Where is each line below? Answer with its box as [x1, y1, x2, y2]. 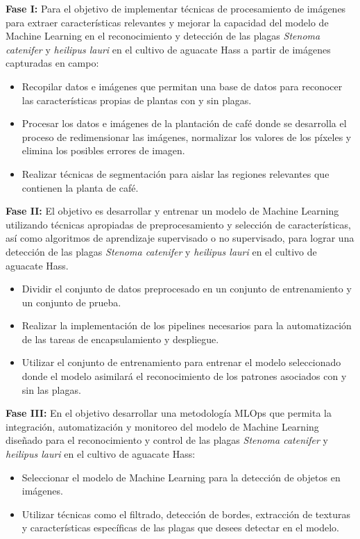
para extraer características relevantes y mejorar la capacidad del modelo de [6, 15, 329, 29]
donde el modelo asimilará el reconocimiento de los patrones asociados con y [22, 369, 347, 383]
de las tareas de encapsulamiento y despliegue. [22, 331, 219, 346]
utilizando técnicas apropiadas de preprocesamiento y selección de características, [6, 217, 352, 231]
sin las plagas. [22, 382, 81, 397]
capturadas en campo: [6, 56, 99, 70]
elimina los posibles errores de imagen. [22, 143, 185, 158]
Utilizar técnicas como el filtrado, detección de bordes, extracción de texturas [22, 506, 351, 521]
